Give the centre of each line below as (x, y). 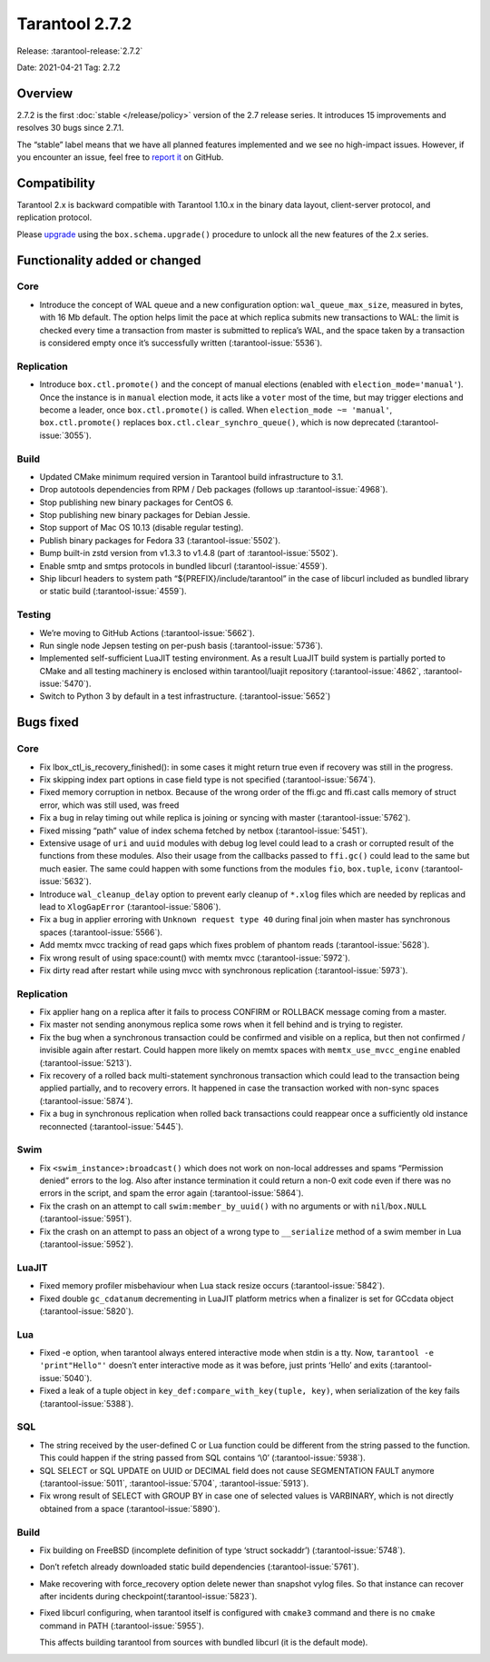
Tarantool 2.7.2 (74, 24)
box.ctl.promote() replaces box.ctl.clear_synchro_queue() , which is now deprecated (217, 423)
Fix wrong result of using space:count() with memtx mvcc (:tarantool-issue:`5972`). (195, 958)
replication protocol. (54, 217)
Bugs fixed (48, 722)
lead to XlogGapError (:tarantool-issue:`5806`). (130, 906)
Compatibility (56, 183)
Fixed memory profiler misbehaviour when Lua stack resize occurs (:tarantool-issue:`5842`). (212, 1286)
